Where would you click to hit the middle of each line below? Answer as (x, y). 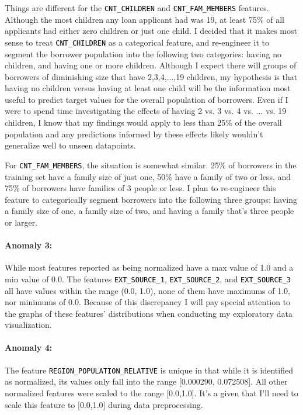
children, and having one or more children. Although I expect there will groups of (151, 65)
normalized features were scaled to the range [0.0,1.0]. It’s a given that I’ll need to (151, 392)
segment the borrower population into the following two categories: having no (143, 53)
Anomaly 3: (29, 245)
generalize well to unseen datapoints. (70, 145)
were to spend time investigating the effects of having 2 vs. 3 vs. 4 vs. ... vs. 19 (146, 111)
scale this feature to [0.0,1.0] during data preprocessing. (104, 404)
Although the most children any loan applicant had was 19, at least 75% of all (144, 19)
